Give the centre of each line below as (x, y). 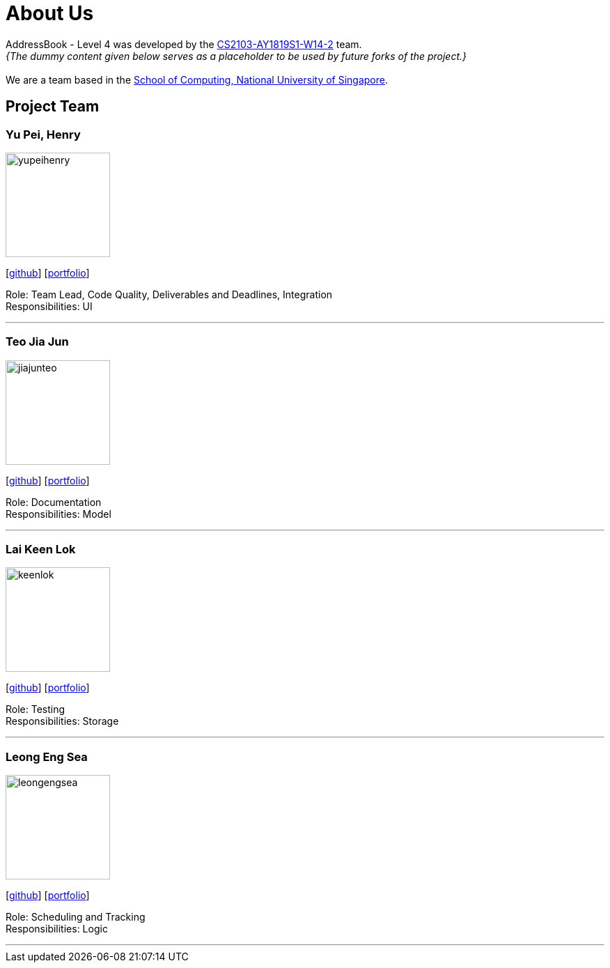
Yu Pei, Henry (43, 134)
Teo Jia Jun (37, 342)
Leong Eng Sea (47, 756)
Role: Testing (36, 709)
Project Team (53, 107)
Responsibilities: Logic (57, 929)
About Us (50, 13)
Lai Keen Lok (41, 550)
